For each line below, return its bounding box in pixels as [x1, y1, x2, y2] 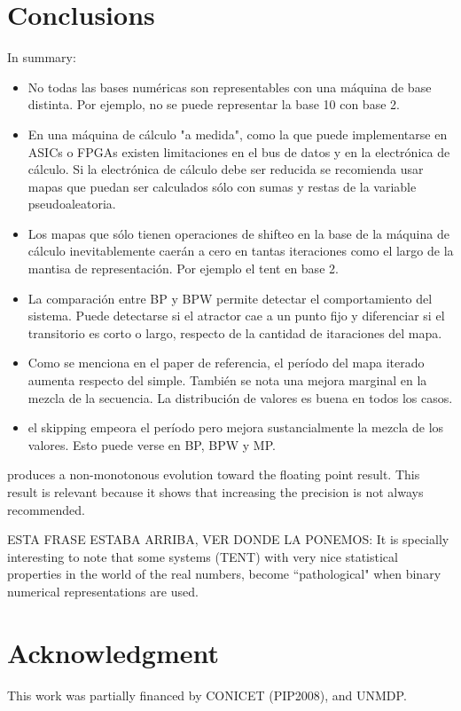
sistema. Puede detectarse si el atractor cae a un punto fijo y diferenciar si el [27, 306, 445, 325]
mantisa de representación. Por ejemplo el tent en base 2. [27, 259, 339, 278]
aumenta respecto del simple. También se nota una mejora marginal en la [27, 371, 427, 390]
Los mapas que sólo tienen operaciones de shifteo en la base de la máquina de [27, 224, 449, 242]
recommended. [7, 500, 85, 518]
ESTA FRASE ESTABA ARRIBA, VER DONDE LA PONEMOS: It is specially [7, 530, 449, 549]
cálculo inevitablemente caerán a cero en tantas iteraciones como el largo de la [27, 241, 454, 260]
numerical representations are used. [7, 581, 199, 600]
